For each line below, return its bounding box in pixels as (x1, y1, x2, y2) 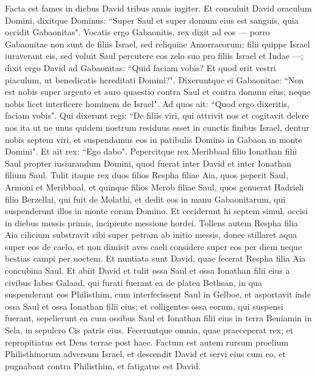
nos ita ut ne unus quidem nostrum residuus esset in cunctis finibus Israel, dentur (5, 120, 310, 133)
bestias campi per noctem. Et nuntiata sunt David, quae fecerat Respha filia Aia (5, 252, 306, 265)
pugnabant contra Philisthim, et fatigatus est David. (5, 359, 201, 372)
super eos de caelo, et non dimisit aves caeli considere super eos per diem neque (5, 240, 302, 252)
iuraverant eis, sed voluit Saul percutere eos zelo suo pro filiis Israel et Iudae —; (5, 49, 304, 62)
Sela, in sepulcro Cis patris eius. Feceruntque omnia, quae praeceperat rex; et (5, 324, 294, 336)
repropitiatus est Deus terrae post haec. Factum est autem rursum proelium (5, 335, 289, 348)
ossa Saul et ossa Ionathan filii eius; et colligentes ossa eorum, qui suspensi (5, 299, 283, 312)
